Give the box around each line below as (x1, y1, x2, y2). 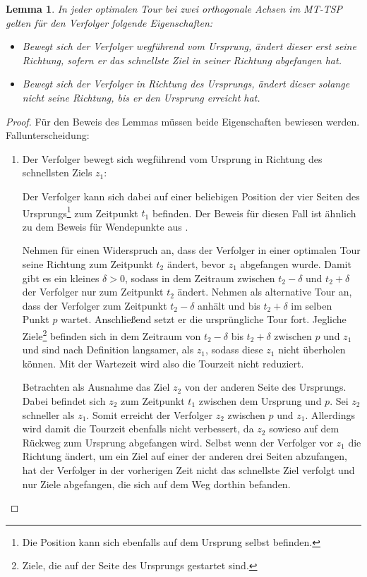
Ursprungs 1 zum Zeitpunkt (22, 203, 138, 220)
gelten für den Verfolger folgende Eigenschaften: (6, 15, 213, 30)
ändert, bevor (167, 256, 226, 271)
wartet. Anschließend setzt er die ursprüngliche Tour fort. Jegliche (61, 312, 347, 327)
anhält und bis (198, 298, 260, 312)
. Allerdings (305, 407, 356, 422)
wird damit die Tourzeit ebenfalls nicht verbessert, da (22, 421, 254, 436)
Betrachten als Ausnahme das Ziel (22, 379, 170, 394)
